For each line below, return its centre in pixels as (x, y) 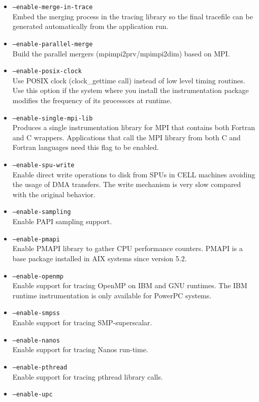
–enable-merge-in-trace (53, 7)
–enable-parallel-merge (53, 44)
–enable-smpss (36, 313)
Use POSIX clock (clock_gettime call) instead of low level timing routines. (129, 80)
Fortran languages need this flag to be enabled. (86, 147)
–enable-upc (33, 395)
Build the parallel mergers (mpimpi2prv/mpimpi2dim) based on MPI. (121, 53)
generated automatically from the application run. (90, 26)
